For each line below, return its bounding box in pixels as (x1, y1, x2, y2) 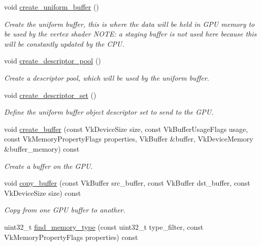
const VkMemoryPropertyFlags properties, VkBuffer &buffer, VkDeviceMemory (4, 133, 253, 144)
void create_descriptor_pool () (4, 55, 101, 66)
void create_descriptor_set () (4, 89, 96, 100)
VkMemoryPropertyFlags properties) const (4, 231, 138, 242)
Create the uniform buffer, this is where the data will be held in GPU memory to (4, 18, 255, 29)
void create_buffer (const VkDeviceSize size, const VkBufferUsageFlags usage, (4, 123, 248, 134)
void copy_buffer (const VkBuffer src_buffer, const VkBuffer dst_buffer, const (4, 178, 250, 188)
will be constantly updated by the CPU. (4, 38, 124, 49)
